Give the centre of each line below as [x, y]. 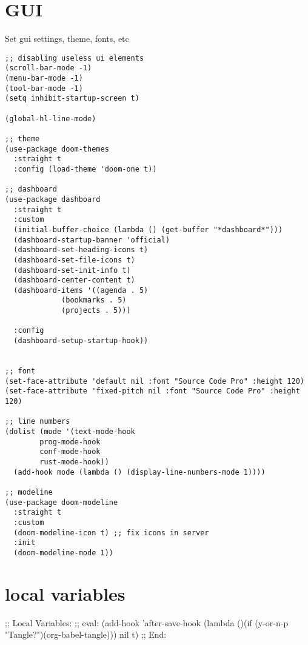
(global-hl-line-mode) [51, 119]
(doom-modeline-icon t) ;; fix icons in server [111, 533]
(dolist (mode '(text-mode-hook [70, 432]
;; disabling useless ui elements [75, 58]
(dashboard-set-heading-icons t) [81, 250]
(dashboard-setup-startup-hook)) [81, 341]
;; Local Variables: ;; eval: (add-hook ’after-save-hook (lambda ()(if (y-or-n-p [147, 622]
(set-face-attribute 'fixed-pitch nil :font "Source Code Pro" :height [152, 391]
